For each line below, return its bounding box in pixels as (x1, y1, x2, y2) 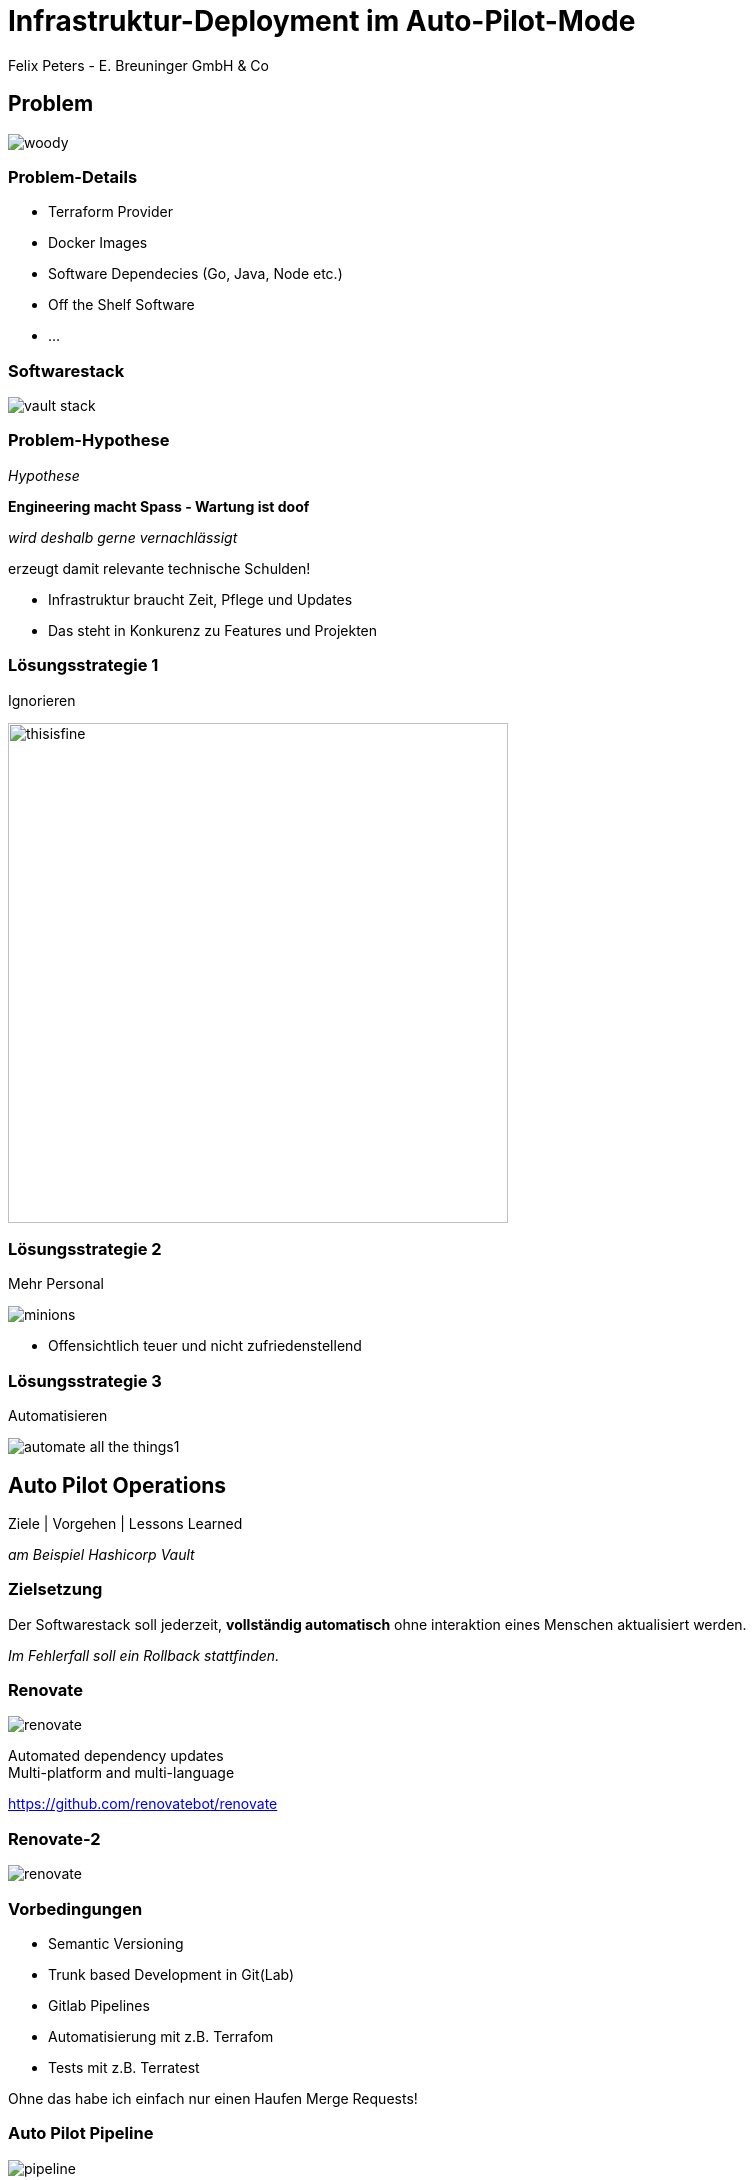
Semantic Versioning (48, 1934, 184, 1952)
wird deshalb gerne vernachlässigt (8, 528, 238, 546)
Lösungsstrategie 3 (8, 1370, 162, 1391)
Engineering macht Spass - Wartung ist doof (8, 497, 310, 515)
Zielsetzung (8, 1579, 103, 1600)
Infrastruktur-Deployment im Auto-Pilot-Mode (8, 4, 636, 38)
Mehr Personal (8, 1275, 104, 1293)
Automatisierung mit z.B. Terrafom (48, 2027, 274, 2045)
